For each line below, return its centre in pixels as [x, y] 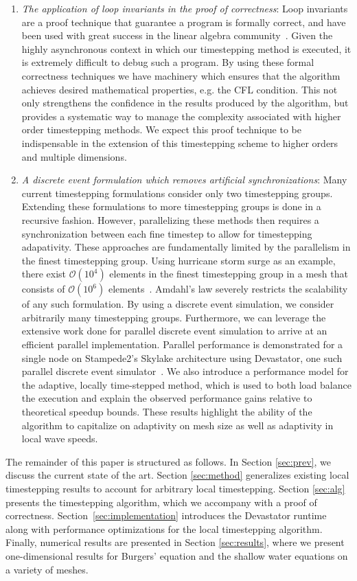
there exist [44, 274]
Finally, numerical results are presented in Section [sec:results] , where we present [175, 542]
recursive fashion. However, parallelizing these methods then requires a [170, 219]
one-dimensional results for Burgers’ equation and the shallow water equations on [177, 555]
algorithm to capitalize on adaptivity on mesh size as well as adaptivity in [177, 425]
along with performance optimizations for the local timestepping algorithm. [164, 528]
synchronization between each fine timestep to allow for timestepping [167, 233]
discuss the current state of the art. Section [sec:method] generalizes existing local [177, 475]
